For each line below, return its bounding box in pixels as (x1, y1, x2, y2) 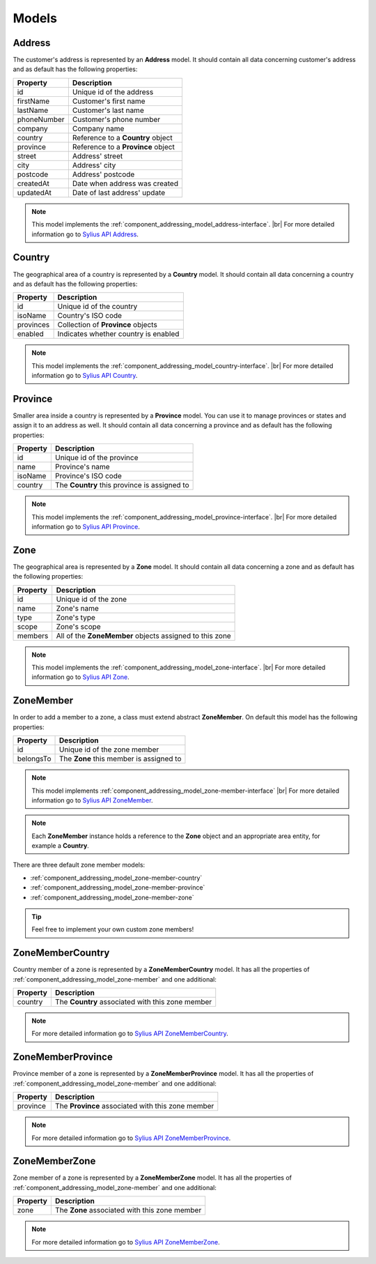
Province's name (54, 462, 111, 472)
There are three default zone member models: (13, 861, 146, 869)
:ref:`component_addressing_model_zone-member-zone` (30, 893, 194, 901)
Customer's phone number (72, 114, 161, 124)
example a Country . (31, 842, 90, 850)
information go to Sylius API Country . (31, 372, 138, 380)
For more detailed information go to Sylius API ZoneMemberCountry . (31, 1029, 229, 1038)
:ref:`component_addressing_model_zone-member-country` (30, 874, 203, 882)
